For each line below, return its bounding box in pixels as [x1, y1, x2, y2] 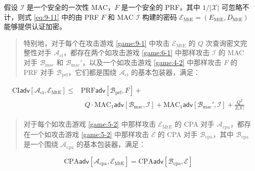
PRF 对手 [23, 67, 54, 77]
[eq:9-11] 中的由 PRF [34, 11, 99, 22]
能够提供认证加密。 [4, 21, 66, 32]
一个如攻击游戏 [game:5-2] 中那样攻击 [30, 129, 149, 139]
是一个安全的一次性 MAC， [27, 2, 115, 12]
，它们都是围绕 [68, 67, 117, 77]
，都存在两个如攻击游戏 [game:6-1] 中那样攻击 [63, 47, 210, 58]
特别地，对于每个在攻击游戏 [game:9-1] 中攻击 [23, 37, 170, 48]
